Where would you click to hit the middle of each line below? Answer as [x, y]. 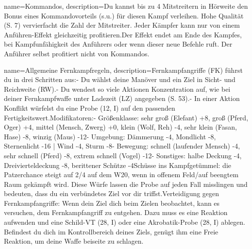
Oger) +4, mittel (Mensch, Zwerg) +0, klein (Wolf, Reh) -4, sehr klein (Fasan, [120, 127]
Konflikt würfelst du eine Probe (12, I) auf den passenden [90, 108]
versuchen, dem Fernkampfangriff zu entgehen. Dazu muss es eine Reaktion [116, 212]
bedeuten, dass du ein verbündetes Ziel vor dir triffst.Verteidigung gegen [112, 193]
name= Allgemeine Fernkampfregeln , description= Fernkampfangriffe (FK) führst [123, 70]
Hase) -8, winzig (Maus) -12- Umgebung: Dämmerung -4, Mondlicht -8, [110, 136]
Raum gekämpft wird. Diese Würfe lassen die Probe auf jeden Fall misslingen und [126, 184]
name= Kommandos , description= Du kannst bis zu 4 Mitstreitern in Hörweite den [126, 6]
